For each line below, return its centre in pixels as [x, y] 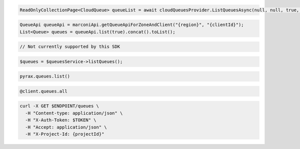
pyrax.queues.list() [45, 76]
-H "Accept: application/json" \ [66, 127]
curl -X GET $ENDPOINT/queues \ [59, 106]
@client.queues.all [43, 91]
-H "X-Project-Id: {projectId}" [65, 134]
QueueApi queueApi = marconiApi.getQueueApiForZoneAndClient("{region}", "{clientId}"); [132, 25]
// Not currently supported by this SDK [70, 47]
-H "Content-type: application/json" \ [74, 113]
